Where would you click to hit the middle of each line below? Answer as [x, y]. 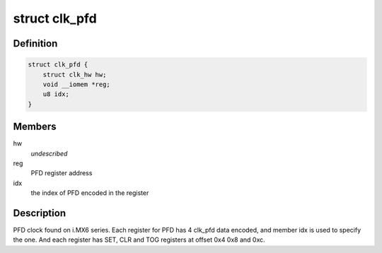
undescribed [49, 153]
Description [40, 213]
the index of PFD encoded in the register [90, 193]
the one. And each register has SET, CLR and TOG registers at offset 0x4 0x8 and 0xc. [139, 240]
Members [35, 127]
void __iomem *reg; [77, 84]
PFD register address [62, 173]
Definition [35, 43]
